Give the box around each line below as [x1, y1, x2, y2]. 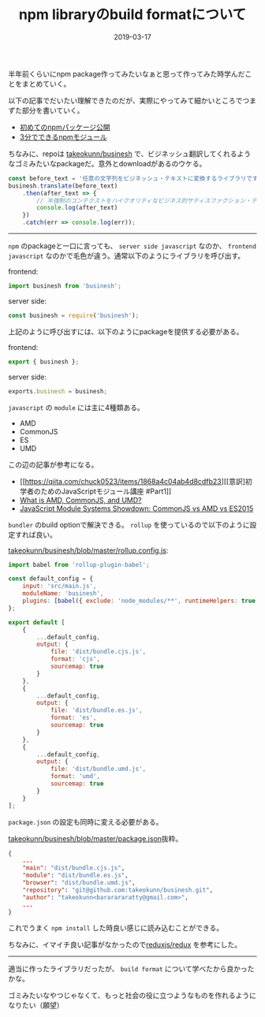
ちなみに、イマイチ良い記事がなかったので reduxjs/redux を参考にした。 [8, 940, 242, 949]
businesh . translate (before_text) [8, 181, 118, 190]
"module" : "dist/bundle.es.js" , [22, 871, 129, 880]
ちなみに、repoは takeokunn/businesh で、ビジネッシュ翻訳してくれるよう [8, 149, 251, 158]
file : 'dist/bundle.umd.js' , [50, 765, 147, 773]
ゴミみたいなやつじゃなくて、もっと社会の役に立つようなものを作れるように [8, 991, 256, 1000]
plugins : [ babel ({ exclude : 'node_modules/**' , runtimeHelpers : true [22, 597, 256, 605]
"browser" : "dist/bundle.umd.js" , [22, 879, 136, 887]
